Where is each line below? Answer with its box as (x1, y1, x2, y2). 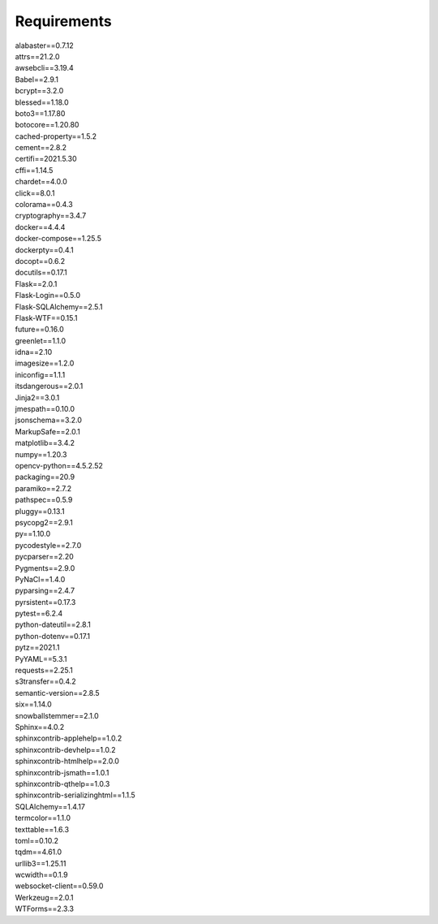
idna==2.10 (15, 348, 53, 357)
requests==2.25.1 (15, 666, 73, 676)
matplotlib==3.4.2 (15, 438, 75, 448)
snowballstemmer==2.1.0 (15, 710, 99, 720)
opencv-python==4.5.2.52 (15, 461, 103, 470)
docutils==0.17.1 (15, 268, 68, 278)
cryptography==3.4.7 (15, 211, 87, 221)
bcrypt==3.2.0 (15, 86, 64, 96)
